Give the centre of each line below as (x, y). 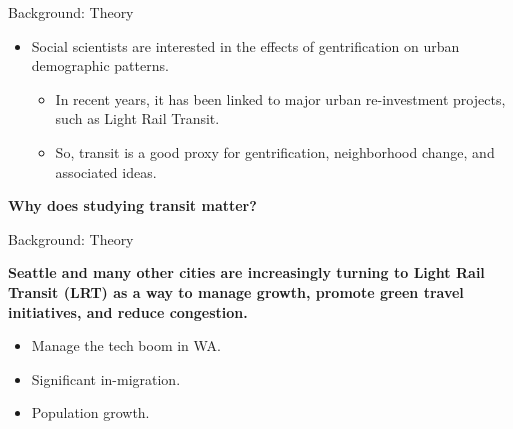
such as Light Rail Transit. (137, 118)
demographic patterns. (100, 65)
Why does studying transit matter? (132, 205)
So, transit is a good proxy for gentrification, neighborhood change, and (275, 151)
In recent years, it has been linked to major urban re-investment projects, (280, 98)
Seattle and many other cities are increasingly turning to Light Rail (246, 272)
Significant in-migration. (106, 378)
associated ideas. (106, 171)
